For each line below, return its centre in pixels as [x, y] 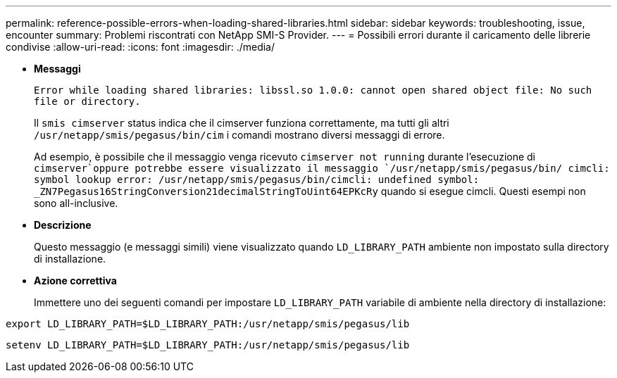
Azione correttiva [75, 281]
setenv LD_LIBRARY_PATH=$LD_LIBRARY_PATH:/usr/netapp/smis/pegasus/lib [208, 345]
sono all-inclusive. [76, 203]
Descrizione [63, 225]
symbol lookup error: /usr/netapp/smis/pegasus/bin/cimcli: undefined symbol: [257, 179]
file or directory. [87, 101]
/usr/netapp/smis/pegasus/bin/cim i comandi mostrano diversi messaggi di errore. [239, 135]
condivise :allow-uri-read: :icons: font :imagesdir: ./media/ [141, 47]
